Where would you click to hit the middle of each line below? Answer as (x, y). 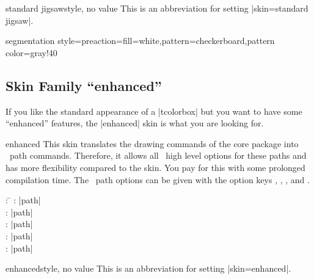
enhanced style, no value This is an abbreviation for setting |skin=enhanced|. (148, 268)
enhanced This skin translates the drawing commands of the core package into (152, 143)
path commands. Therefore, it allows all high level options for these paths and (158, 155)
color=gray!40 (31, 52)
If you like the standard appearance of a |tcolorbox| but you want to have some (154, 111)
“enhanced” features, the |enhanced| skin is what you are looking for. (135, 123)
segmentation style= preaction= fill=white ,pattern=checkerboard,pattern (140, 41)
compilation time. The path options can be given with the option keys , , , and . (158, 179)
